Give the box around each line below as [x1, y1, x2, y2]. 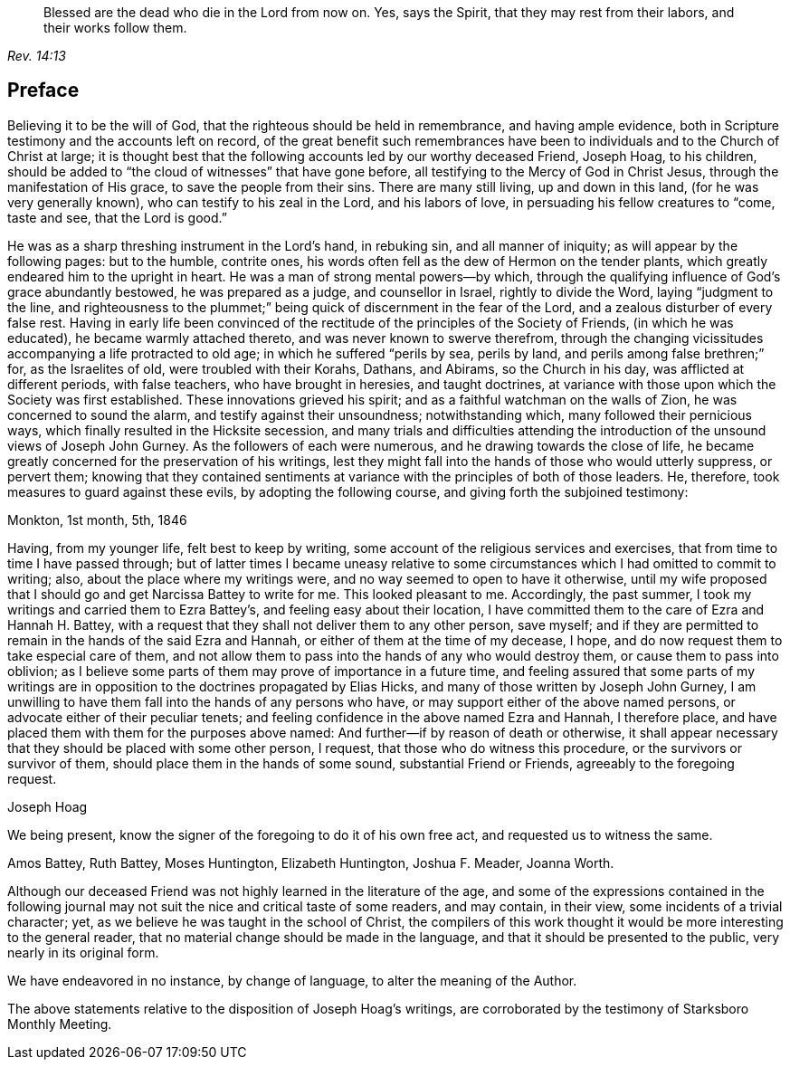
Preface [7, 79, 80, 102]
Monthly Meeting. [7, 1015, 112, 1032]
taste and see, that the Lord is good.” [7, 209, 227, 225]
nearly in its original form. [7, 944, 159, 960]
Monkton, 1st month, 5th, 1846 [7, 511, 187, 528]
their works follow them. [43, 20, 187, 35]
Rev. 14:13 [7, 48, 66, 63]
